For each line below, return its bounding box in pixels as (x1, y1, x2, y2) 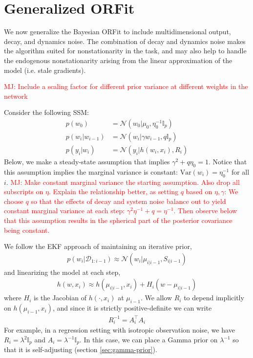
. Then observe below (173, 205, 237, 216)
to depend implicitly (184, 292, 244, 303)
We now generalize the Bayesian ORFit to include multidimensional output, (4, 26, 231, 37)
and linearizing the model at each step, (4, 267, 121, 277)
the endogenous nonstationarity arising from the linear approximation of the (4, 55, 232, 65)
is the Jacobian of (33, 292, 86, 303)
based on (186, 186, 212, 197)
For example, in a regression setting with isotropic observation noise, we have (4, 325, 235, 335)
